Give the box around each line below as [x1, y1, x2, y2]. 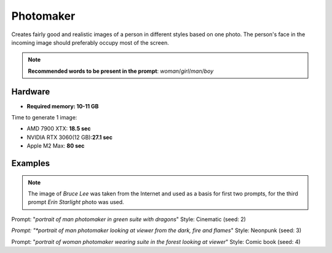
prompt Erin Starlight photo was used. [28, 198, 124, 206]
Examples [11, 158, 50, 168]
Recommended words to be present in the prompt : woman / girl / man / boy [28, 67, 214, 75]
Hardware [11, 86, 50, 97]
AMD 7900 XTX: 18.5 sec [26, 125, 91, 132]
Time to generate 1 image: [11, 114, 77, 121]
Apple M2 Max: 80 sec [26, 142, 85, 149]
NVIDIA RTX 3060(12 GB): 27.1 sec [26, 134, 113, 141]
